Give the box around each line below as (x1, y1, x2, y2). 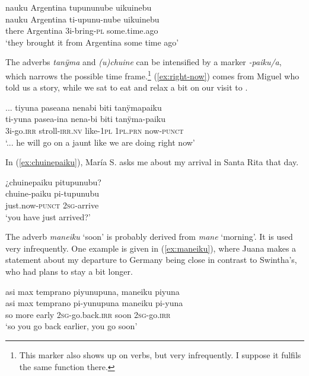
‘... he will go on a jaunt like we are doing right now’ (5, 136, 195, 148)
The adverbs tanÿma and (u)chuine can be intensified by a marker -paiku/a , (5, 56, 282, 68)
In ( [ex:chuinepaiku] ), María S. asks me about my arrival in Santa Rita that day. (5, 156, 299, 168)
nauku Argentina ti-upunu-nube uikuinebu (5, 12, 160, 25)
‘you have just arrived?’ (5, 210, 91, 223)
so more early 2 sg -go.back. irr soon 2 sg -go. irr (5, 308, 171, 320)
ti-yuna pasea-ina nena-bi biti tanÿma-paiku (5, 113, 166, 125)
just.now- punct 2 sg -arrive (5, 198, 99, 211)
